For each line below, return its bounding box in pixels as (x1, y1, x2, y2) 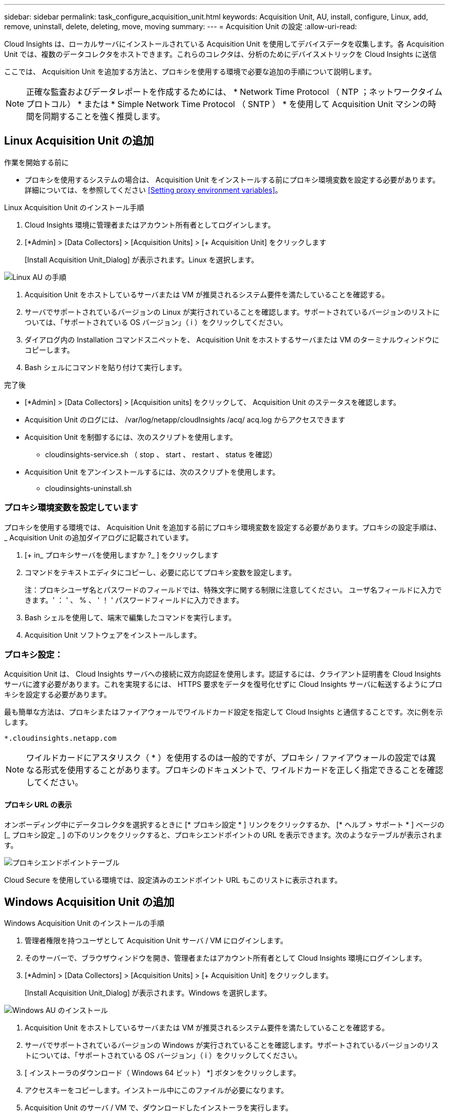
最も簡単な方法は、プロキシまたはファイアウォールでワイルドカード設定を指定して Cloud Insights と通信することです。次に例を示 (4, 707, 443, 717)
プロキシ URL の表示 (4, 800, 72, 809)
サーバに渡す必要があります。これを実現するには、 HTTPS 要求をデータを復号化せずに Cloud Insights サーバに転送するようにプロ (4, 680, 442, 689)
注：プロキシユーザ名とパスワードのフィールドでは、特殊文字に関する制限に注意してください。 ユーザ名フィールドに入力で (25, 585, 442, 594)
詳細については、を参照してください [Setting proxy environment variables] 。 (25, 185, 282, 194)
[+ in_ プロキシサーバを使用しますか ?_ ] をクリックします (25, 550, 219, 559)
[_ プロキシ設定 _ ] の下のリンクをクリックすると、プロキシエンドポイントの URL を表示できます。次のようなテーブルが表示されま (4, 830, 443, 839)
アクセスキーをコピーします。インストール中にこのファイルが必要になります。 (25, 1086, 288, 1095)
